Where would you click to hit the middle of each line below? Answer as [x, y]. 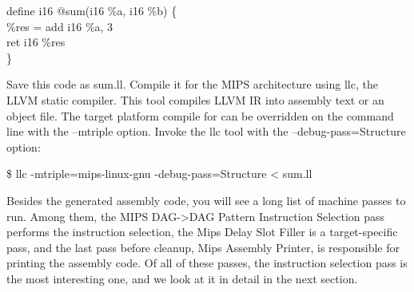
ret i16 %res [36, 42]
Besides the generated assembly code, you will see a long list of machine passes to [206, 200]
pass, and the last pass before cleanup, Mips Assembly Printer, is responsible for [203, 247]
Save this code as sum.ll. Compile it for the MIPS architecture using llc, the [192, 84]
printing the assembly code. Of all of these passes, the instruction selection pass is [207, 263]
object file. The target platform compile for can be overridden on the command [200, 115]
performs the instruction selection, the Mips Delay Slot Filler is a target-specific [202, 232]
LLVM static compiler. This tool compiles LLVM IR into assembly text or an [195, 99]
